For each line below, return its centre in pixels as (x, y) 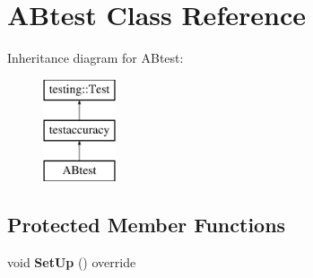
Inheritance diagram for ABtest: (96, 58)
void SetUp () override (72, 261)
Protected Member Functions (147, 225)
